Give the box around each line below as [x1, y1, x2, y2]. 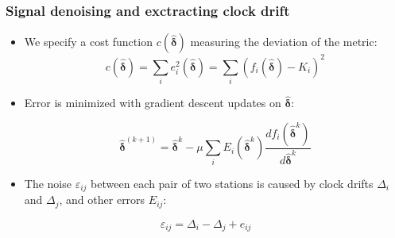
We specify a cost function [24, 33, 153, 50]
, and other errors [59, 191, 145, 208]
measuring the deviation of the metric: [190, 33, 378, 50]
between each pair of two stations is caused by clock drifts [91, 175, 374, 191]
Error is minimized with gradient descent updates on [24, 94, 281, 111]
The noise [24, 175, 72, 191]
